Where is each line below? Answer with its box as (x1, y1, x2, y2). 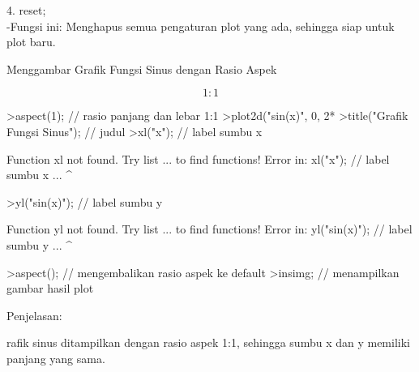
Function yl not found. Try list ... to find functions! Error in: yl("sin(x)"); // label (6, 220, 413, 237)
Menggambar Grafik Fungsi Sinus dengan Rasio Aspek (6, 60, 277, 77)
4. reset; (6, 2, 46, 18)
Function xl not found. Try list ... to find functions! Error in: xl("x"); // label (6, 150, 390, 167)
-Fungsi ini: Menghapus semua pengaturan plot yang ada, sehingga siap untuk (6, 17, 395, 34)
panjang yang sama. (6, 349, 105, 366)
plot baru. (6, 33, 56, 50)
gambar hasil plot (6, 280, 94, 297)
